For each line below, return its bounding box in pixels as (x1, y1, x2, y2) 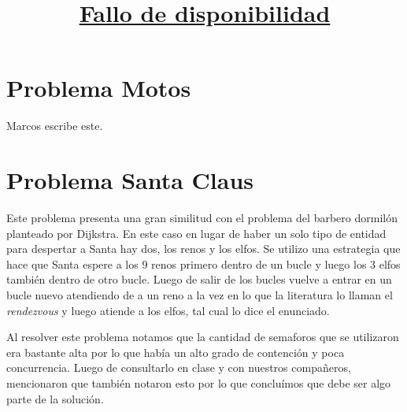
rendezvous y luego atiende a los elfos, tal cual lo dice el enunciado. (6, 302, 330, 318)
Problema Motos (6, 72, 191, 104)
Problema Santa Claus (6, 164, 254, 196)
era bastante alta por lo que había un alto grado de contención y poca (6, 343, 345, 360)
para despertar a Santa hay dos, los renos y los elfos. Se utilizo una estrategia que (6, 240, 401, 257)
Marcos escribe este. (6, 117, 103, 134)
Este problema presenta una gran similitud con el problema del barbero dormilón (6, 210, 398, 226)
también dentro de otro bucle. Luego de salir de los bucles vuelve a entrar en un (6, 271, 392, 288)
